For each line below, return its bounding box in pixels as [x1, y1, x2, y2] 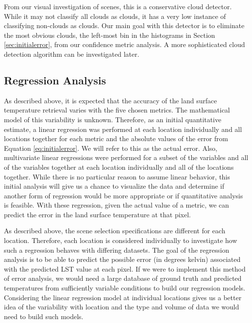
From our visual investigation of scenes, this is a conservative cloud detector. [4, 1, 232, 11]
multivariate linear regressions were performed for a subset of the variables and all [4, 152, 249, 162]
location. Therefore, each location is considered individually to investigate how [4, 235, 237, 245]
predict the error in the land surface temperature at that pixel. [4, 209, 191, 219]
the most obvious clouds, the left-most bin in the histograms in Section [4, 30, 215, 40]
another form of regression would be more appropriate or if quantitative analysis [4, 190, 243, 200]
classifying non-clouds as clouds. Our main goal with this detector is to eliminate [4, 20, 245, 31]
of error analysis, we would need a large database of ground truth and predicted [4, 273, 242, 283]
